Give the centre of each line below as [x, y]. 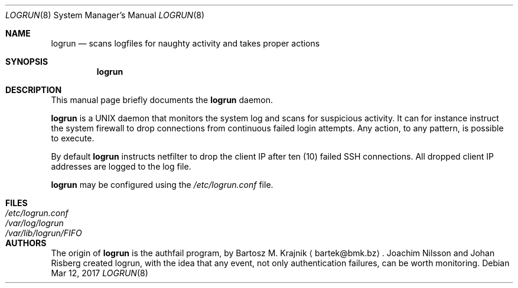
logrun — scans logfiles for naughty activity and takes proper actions [185, 43]
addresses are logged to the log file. [121, 166]
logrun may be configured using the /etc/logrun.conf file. [162, 185]
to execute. [73, 138]
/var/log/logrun [35, 223]
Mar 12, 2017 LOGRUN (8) [100, 273]
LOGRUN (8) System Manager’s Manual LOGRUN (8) [105, 15]
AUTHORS [26, 243]
